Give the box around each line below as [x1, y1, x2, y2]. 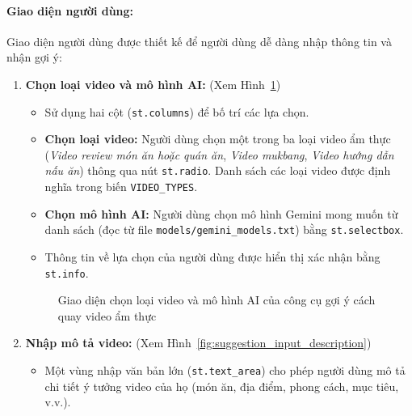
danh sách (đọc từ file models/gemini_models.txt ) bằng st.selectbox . [44, 221, 404, 238]
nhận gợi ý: [6, 49, 62, 66]
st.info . [44, 264, 89, 281]
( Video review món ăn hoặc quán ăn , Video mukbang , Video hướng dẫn [44, 146, 394, 163]
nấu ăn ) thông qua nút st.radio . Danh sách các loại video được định [44, 162, 391, 179]
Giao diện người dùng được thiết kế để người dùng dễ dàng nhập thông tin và [6, 32, 392, 49]
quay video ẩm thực [57, 307, 157, 324]
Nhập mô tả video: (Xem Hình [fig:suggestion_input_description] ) [25, 334, 372, 351]
